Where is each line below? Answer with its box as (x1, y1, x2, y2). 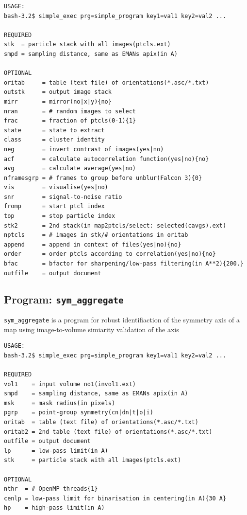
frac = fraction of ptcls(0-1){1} (4, 117, 136, 124)
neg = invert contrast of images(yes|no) (4, 145, 164, 153)
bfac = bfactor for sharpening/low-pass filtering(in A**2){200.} (4, 260, 244, 267)
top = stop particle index (4, 213, 115, 220)
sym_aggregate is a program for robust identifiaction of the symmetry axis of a (4, 315, 240, 324)
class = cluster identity (4, 136, 105, 143)
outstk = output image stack (4, 89, 112, 96)
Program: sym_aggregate (4, 291, 124, 306)
